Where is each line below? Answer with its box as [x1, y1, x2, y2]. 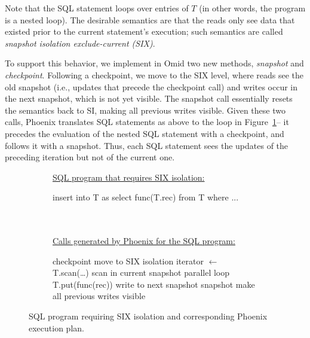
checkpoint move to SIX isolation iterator [53, 254, 204, 267]
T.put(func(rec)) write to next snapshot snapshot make [53, 278, 255, 290]
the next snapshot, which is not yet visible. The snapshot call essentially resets [5, 92, 293, 105]
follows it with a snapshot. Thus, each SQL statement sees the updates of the [5, 139, 288, 151]
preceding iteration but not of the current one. [5, 151, 175, 163]
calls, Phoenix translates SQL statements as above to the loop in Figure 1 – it [5, 115, 289, 128]
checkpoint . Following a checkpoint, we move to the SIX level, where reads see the [5, 68, 304, 81]
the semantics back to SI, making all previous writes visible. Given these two [5, 103, 286, 116]
